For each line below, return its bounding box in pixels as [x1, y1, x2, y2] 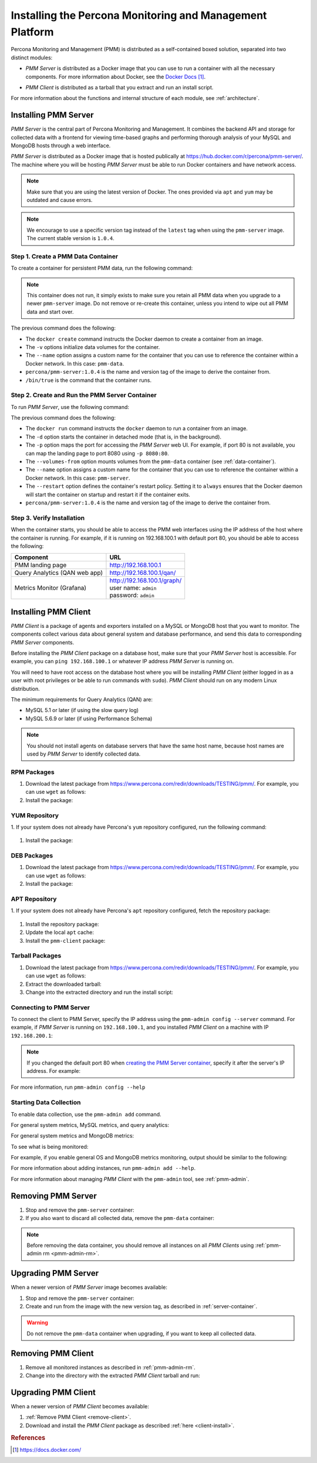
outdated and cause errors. [26, 196, 93, 203]
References [11, 1434, 46, 1442]
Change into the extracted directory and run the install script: [25, 989, 173, 996]
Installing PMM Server [11, 110, 94, 120]
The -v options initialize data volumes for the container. [25, 343, 160, 350]
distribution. [11, 685, 41, 692]
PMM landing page [14, 561, 67, 569]
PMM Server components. [11, 639, 75, 646]
